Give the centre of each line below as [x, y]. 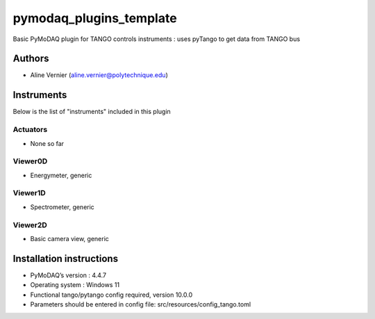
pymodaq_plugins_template [95, 18]
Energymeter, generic [61, 175]
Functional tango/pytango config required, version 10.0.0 [111, 295]
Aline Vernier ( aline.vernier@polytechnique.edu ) [99, 75]
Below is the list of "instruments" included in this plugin [92, 112]
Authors [31, 59]
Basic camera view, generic [69, 238]
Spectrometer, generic [62, 207]
